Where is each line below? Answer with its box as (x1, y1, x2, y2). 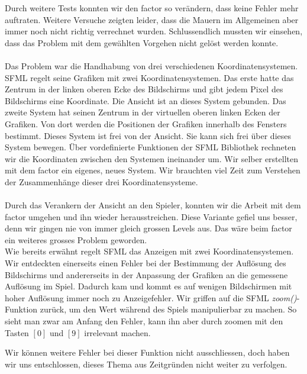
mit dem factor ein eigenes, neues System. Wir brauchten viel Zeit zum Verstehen (5, 164, 300, 176)
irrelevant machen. (84, 326, 151, 338)
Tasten (5, 326, 29, 338)
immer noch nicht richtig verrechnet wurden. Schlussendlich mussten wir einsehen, (5, 25, 303, 37)
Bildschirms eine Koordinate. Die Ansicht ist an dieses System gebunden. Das (5, 94, 286, 107)
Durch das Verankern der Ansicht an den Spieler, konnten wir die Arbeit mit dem (5, 199, 301, 211)
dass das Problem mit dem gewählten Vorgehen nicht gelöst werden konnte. (5, 36, 279, 49)
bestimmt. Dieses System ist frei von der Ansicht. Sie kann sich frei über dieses (5, 129, 291, 141)
